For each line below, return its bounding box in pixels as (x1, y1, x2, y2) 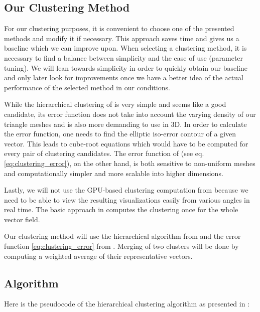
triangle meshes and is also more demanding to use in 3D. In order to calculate (4, 118, 247, 129)
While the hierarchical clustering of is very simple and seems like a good (4, 99, 226, 109)
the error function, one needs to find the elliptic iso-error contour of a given (4, 128, 236, 139)
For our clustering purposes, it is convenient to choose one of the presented (4, 23, 234, 34)
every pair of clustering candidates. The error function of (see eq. (4, 148, 204, 159)
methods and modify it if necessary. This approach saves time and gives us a (4, 33, 239, 43)
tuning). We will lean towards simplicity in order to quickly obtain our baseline (4, 62, 247, 73)
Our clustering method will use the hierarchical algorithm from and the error (4, 231, 241, 241)
